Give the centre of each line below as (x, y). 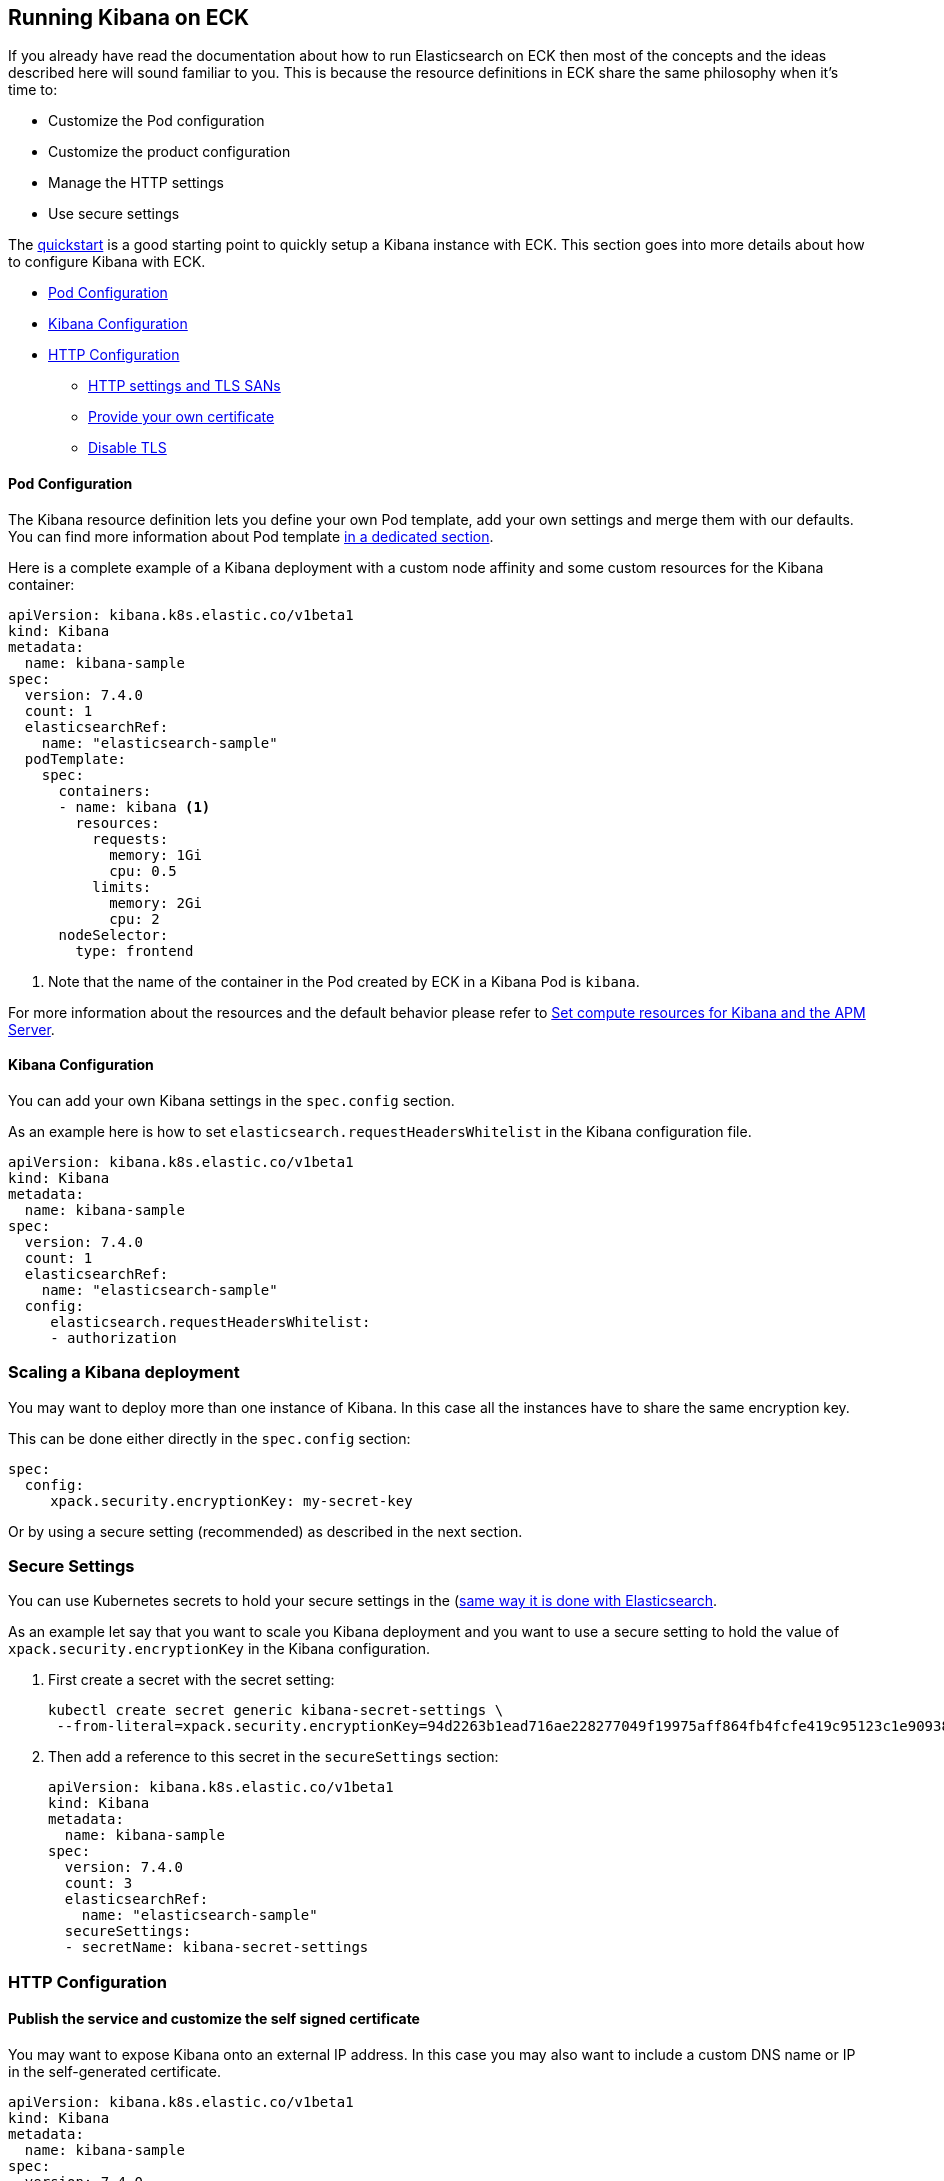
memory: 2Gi (155, 902)
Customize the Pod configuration (156, 121)
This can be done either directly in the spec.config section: (209, 1438)
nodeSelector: (113, 934)
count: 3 (98, 1883)
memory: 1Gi (155, 854)
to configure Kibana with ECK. (107, 262)
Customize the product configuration (169, 152)
